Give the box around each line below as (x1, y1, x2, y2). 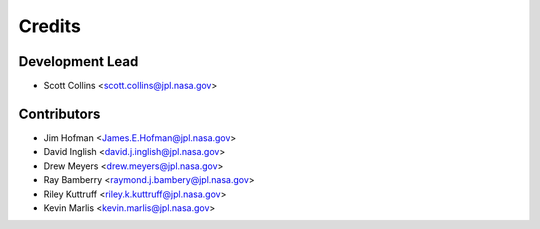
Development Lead (18, 53, 139, 70)
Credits (18, 15, 82, 37)
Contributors (18, 105, 101, 122)
